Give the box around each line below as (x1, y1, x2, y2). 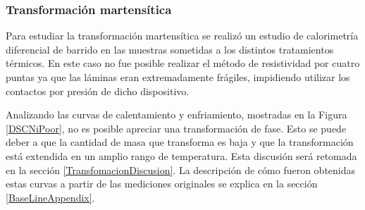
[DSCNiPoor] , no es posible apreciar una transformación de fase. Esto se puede (6, 121, 347, 135)
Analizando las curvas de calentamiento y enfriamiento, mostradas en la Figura (6, 107, 347, 122)
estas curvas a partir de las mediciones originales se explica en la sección (6, 176, 318, 191)
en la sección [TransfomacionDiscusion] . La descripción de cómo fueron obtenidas (6, 162, 356, 177)
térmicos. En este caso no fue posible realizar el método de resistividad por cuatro (6, 56, 360, 70)
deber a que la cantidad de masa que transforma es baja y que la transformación (6, 135, 354, 149)
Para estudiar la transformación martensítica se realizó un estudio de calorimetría (6, 28, 359, 43)
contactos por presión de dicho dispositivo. (6, 83, 190, 98)
